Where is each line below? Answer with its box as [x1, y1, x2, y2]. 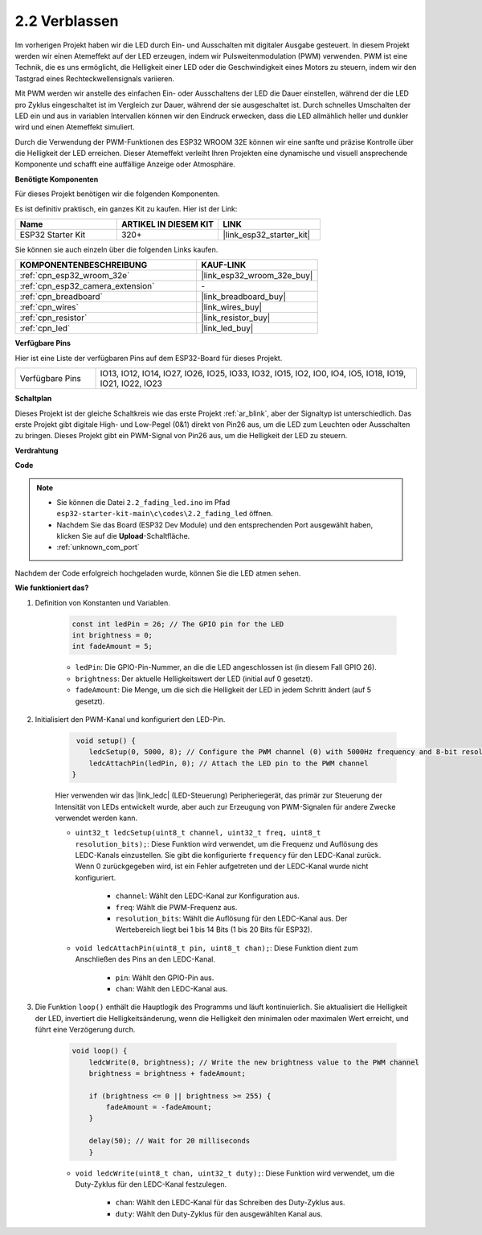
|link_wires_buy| [201, 302, 263, 313]
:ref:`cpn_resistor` [19, 312, 88, 323]
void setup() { [76, 736, 137, 745]
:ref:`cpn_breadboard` [19, 291, 104, 302]
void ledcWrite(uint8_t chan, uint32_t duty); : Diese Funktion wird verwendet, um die [75, 1168, 395, 1178]
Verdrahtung [14, 445, 59, 455]
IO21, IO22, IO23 [100, 378, 162, 389]
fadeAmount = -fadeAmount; [105, 1102, 212, 1112]
